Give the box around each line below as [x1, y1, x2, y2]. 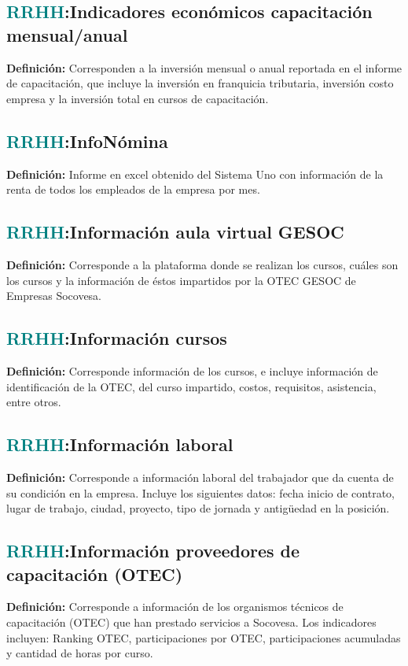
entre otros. [6, 394, 61, 410]
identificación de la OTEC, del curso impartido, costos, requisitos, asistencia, [6, 378, 377, 394]
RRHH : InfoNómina [6, 128, 168, 153]
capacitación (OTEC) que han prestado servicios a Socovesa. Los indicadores [6, 613, 377, 630]
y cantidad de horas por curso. [6, 645, 153, 661]
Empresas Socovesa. [6, 287, 102, 304]
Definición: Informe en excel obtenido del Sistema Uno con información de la [6, 165, 384, 182]
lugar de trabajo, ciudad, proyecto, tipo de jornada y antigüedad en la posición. [6, 500, 390, 516]
